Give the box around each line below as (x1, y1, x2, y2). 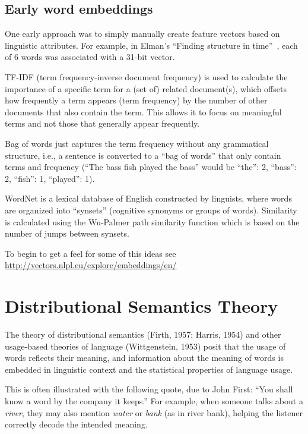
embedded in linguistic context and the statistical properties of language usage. (5, 363, 293, 375)
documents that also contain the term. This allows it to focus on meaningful (5, 105, 282, 118)
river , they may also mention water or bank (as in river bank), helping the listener (5, 406, 303, 419)
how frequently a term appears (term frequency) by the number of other (5, 94, 268, 106)
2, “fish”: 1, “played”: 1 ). (5, 172, 95, 184)
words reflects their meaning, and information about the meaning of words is (5, 351, 284, 364)
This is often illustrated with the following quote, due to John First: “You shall (5, 383, 293, 395)
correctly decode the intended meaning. (5, 418, 148, 430)
